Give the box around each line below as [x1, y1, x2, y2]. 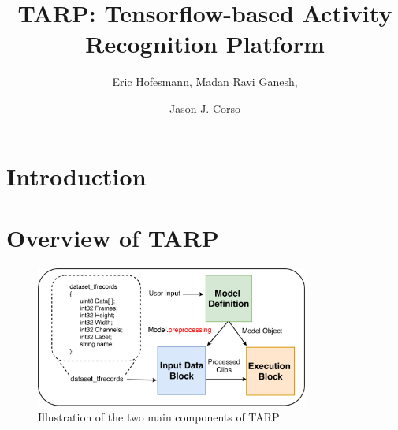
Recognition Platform [85, 28, 325, 60]
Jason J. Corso [169, 99, 241, 116]
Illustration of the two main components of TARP [38, 409, 280, 425]
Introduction [6, 159, 147, 192]
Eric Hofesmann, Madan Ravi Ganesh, [112, 73, 298, 90]
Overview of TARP [6, 221, 219, 253]
